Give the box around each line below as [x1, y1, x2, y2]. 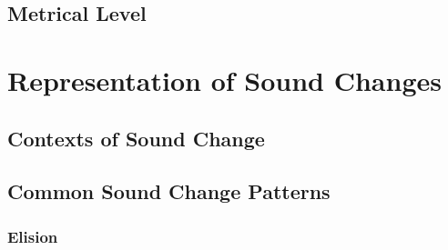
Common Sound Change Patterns [7, 177, 331, 205]
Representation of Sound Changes [7, 61, 442, 98]
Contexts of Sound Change [7, 124, 265, 152]
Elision [7, 225, 58, 247]
